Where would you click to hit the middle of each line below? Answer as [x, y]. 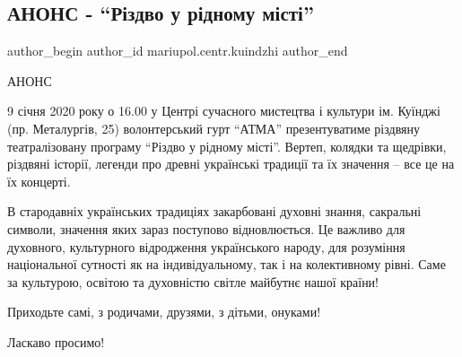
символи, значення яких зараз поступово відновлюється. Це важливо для [206, 228]
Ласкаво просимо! [56, 341]
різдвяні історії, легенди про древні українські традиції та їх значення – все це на [231, 164]
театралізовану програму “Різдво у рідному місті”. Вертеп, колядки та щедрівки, [227, 146]
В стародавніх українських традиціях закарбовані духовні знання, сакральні [214, 211]
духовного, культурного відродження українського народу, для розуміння [206, 246]
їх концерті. [39, 181]
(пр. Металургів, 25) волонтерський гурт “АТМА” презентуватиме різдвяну [214, 128]
